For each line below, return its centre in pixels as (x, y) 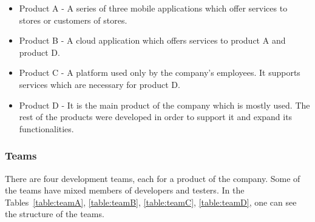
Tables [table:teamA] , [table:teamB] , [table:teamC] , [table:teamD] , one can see (151, 202)
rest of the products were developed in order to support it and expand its (156, 117)
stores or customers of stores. (73, 20)
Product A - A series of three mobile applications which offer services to (153, 8)
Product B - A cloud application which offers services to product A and (152, 40)
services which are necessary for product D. (100, 84)
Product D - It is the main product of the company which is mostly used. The (164, 105)
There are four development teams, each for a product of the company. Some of (153, 178)
